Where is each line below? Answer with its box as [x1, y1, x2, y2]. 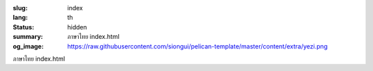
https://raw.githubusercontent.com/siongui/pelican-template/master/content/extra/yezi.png [67, 42, 328, 51]
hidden [67, 23, 88, 31]
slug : [12, 4, 28, 12]
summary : [12, 33, 44, 41]
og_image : [12, 42, 44, 51]
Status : [12, 23, 35, 31]
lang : [12, 14, 28, 22]
